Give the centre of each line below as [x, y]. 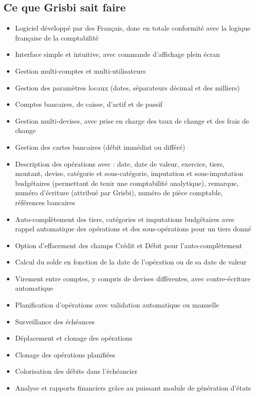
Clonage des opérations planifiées [65, 354]
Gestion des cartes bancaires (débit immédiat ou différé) [100, 147]
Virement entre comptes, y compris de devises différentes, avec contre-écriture [133, 278]
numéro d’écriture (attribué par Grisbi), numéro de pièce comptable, [119, 193]
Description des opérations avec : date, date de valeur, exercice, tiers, [120, 163]
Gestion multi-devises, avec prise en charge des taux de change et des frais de [132, 120]
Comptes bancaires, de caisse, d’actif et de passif [89, 104]
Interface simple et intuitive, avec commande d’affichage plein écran [117, 54]
